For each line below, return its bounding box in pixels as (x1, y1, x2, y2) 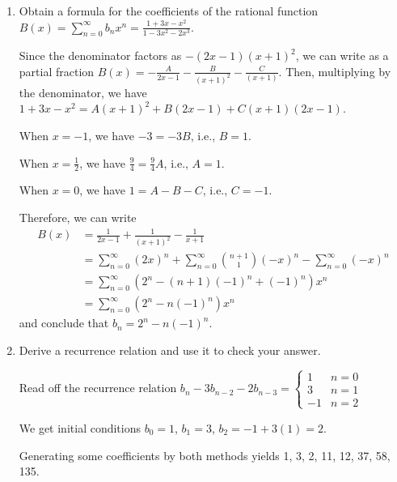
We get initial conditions (19, 419, 141, 436)
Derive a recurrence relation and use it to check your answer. (19, 341, 321, 358)
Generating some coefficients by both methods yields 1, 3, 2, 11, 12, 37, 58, (19, 446, 391, 463)
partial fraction (19, 62, 95, 79)
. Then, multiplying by (278, 62, 391, 79)
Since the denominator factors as (19, 47, 182, 64)
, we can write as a (295, 47, 389, 64)
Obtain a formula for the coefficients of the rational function (19, 2, 319, 19)
